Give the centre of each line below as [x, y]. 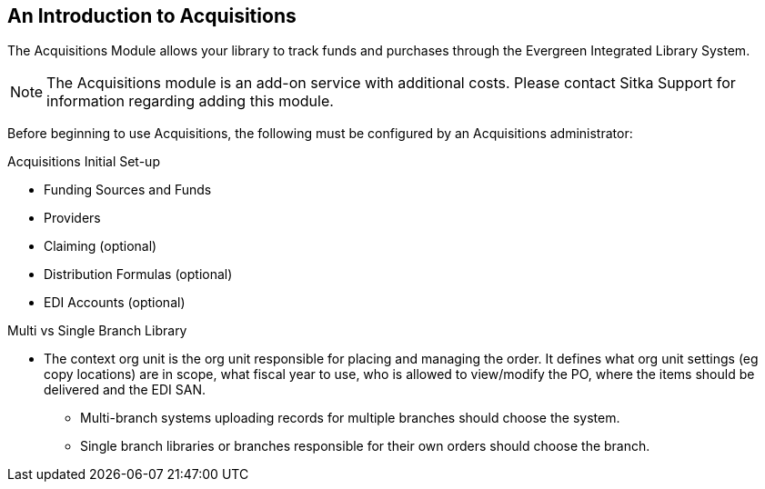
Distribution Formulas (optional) [138, 274]
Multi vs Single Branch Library [97, 331]
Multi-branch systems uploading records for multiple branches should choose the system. [350, 418]
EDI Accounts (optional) [115, 303]
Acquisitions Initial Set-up [84, 162]
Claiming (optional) [101, 246]
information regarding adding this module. [190, 101]
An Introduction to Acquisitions [152, 16]
